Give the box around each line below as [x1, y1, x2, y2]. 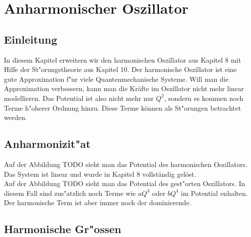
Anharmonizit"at [4, 136, 91, 151]
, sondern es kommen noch [164, 93, 244, 103]
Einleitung [4, 31, 57, 47]
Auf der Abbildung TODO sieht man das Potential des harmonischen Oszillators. [4, 159, 248, 169]
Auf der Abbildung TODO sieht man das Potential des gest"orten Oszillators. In [4, 178, 245, 189]
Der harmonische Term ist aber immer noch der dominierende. [4, 197, 191, 208]
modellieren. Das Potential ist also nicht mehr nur [4, 93, 154, 103]
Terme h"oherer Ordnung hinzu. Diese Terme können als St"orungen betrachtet [4, 102, 241, 113]
